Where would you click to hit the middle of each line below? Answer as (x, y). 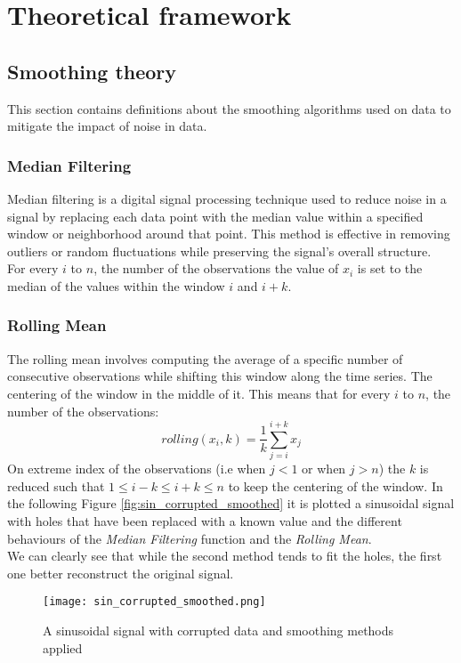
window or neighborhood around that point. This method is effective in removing (229, 234)
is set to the (390, 268)
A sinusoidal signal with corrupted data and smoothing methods (218, 631)
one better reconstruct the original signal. (121, 573)
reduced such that (56, 485)
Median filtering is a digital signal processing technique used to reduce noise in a (227, 198)
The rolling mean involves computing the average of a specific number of (205, 358)
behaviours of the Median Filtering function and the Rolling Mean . (190, 538)
